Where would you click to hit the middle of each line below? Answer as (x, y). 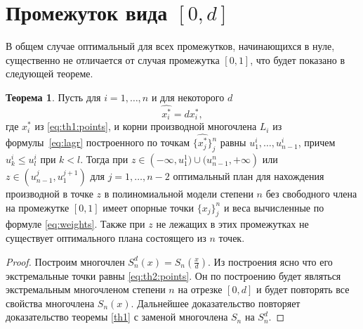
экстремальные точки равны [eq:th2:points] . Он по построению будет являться (173, 275)
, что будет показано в (298, 59)
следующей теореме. (49, 73)
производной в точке (49, 193)
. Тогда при (104, 159)
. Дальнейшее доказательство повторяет (216, 303)
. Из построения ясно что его (270, 261)
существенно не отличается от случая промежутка (113, 59)
